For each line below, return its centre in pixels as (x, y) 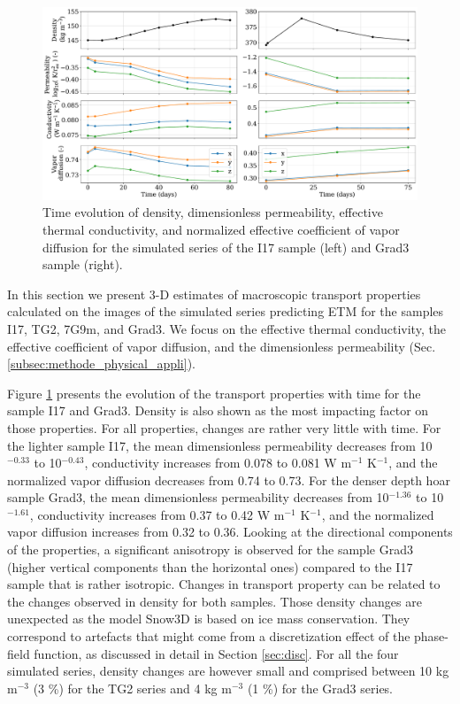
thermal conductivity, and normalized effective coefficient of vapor (221, 229)
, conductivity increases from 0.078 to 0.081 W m (218, 463)
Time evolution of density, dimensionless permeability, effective (213, 212)
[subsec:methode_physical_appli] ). (101, 364)
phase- (432, 636)
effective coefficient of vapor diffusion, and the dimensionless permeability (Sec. (222, 346)
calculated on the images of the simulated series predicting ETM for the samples (226, 311)
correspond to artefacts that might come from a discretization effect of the (209, 636)
